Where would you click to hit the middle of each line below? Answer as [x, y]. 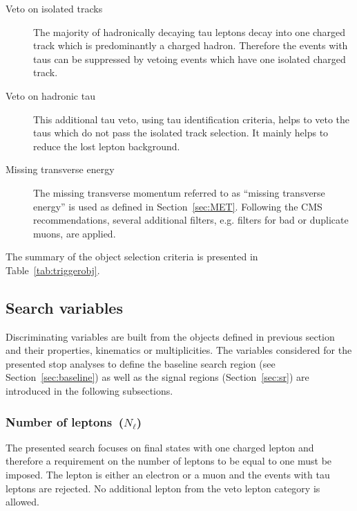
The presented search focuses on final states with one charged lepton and [160, 447]
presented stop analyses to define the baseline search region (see [141, 363]
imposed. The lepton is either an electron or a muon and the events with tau [168, 475]
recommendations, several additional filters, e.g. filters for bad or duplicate [191, 220]
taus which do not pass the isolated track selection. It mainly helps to [181, 133]
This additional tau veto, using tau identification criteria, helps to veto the [192, 119]
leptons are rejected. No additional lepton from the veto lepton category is [163, 488]
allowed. [22, 502]
